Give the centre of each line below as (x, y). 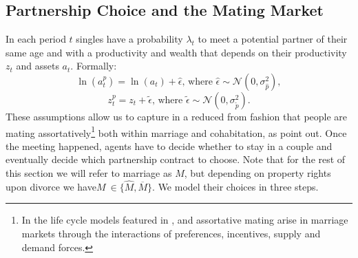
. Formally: (94, 66)
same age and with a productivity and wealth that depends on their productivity (176, 52)
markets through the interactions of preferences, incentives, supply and (171, 234)
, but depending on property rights (257, 173)
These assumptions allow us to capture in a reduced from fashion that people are (177, 116)
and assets (38, 66)
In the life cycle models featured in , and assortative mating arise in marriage (185, 220)
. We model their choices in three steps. (235, 186)
